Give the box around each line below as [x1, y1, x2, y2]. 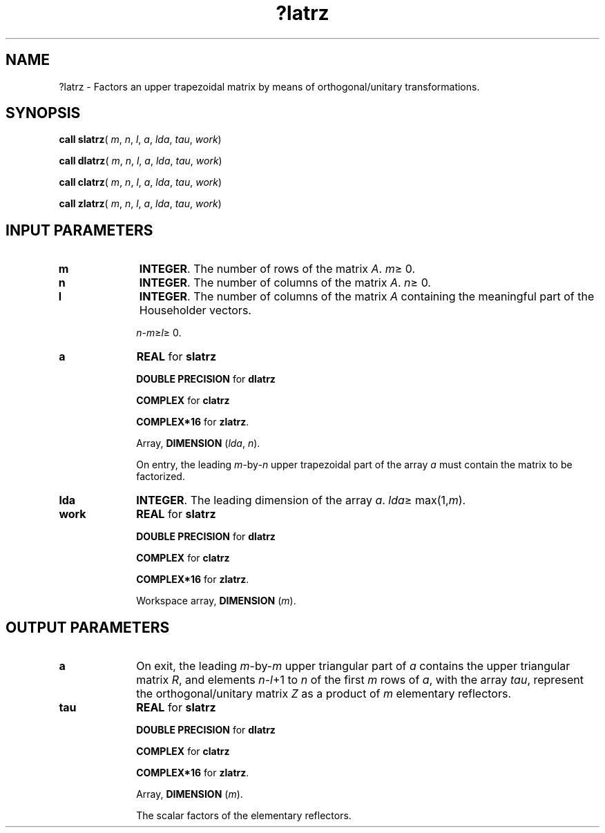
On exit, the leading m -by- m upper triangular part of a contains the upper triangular [136, 659, 570, 673]
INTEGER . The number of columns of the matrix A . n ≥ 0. [139, 276, 431, 290]
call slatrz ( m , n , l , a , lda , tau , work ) [59, 133, 222, 146]
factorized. [136, 470, 185, 483]
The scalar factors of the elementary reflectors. [136, 810, 352, 822]
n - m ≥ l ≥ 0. [136, 327, 182, 339]
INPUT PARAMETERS [6, 221, 153, 239]
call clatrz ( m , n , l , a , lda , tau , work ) [59, 176, 222, 189]
